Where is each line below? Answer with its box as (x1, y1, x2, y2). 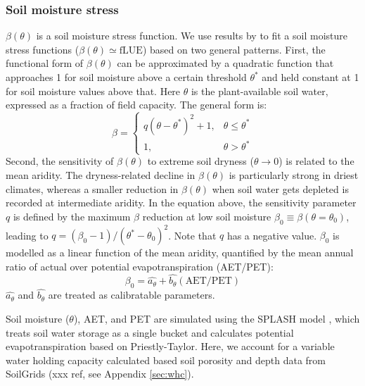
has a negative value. (226, 228, 317, 242)
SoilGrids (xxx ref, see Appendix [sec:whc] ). (6, 366, 194, 381)
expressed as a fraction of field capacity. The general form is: (6, 97, 267, 112)
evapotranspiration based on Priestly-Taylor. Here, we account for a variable (6, 339, 335, 354)
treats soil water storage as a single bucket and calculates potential (6, 325, 294, 340)
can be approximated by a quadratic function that (117, 56, 334, 70)
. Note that (168, 228, 217, 242)
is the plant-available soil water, (191, 83, 328, 98)
